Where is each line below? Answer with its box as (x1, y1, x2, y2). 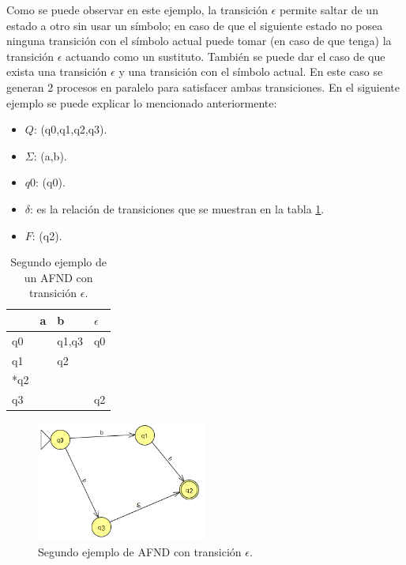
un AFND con (24, 269, 93, 285)
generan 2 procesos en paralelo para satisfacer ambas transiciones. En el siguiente (6, 78, 400, 95)
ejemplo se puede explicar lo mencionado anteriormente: (6, 94, 277, 111)
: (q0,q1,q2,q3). (33, 121, 107, 137)
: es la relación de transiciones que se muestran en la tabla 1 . (30, 200, 325, 217)
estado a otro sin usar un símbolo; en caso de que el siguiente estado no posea (6, 17, 383, 33)
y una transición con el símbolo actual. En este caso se (118, 63, 383, 80)
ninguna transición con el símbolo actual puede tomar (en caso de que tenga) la (6, 32, 392, 49)
